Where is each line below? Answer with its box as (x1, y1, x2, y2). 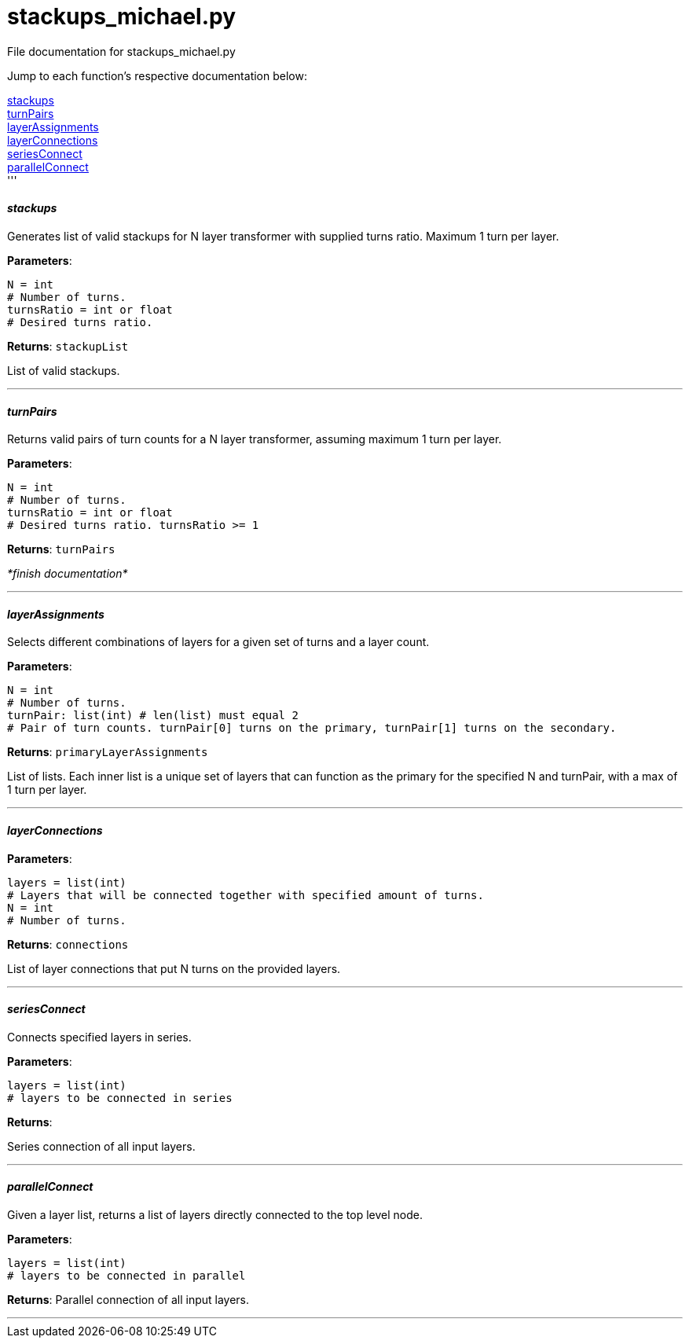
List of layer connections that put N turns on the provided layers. (7, 961, 341, 975)
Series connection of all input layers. (7, 1139, 196, 1153)
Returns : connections (7, 937, 129, 951)
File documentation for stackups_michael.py (7, 44, 236, 58)
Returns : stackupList (7, 339, 129, 353)
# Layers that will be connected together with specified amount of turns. (7, 888, 484, 902)
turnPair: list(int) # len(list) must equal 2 (7, 709, 299, 722)
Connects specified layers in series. (7, 1030, 192, 1044)
